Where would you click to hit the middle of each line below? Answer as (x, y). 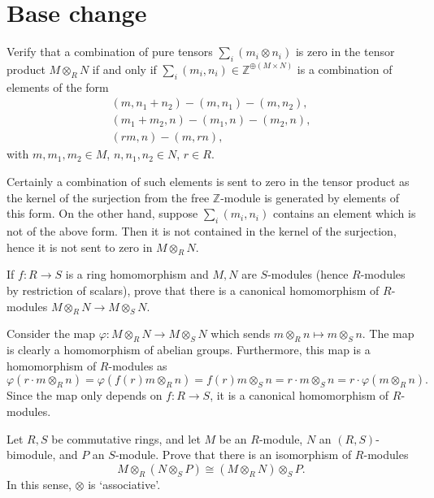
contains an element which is (344, 213)
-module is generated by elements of (310, 197)
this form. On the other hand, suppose (102, 213)
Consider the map (51, 333)
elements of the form (58, 87)
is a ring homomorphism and (137, 274)
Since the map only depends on (85, 395)
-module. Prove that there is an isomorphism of (233, 455)
